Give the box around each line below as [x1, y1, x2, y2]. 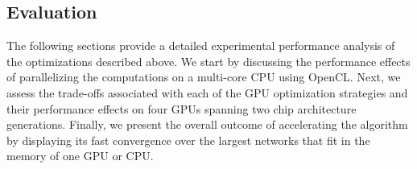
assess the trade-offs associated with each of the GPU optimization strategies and [6, 84, 408, 101]
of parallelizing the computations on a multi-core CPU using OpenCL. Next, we [6, 68, 401, 85]
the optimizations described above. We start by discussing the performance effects [6, 52, 411, 69]
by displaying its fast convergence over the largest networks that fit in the [6, 131, 370, 148]
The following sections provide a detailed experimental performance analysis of [6, 37, 395, 54]
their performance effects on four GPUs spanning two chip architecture [6, 100, 357, 117]
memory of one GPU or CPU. [6, 147, 154, 164]
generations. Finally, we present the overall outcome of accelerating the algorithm [6, 116, 408, 133]
